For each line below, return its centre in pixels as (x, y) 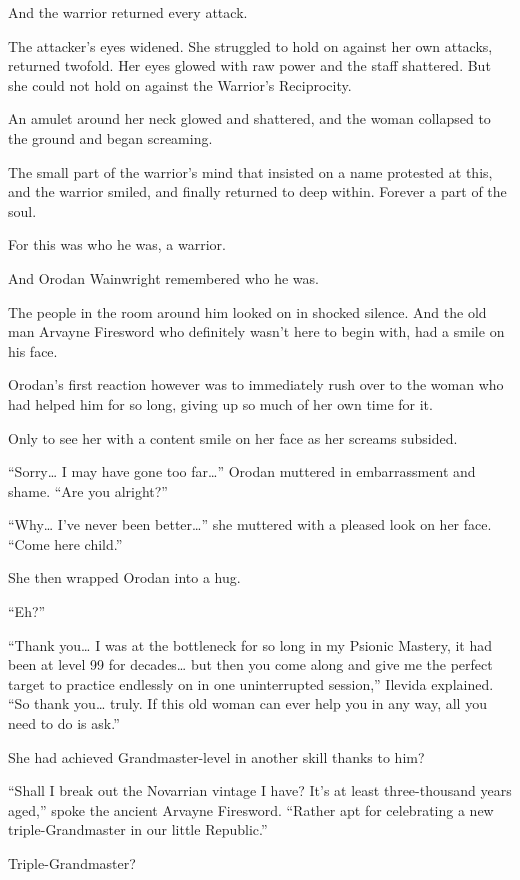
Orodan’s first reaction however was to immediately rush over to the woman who (256, 384)
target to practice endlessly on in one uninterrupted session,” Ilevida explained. (251, 683)
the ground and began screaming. (110, 137)
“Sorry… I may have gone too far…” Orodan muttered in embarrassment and (242, 471)
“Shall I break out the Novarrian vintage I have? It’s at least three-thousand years (260, 790)
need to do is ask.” (64, 723)
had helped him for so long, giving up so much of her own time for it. (220, 403)
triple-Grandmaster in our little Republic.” (138, 829)
